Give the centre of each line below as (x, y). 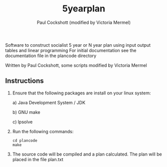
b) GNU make (26, 112)
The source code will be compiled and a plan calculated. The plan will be (87, 154)
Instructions (24, 81)
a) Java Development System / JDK (49, 102)
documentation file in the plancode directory (51, 56)
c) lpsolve (22, 122)
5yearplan (84, 9)
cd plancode (25, 140)
